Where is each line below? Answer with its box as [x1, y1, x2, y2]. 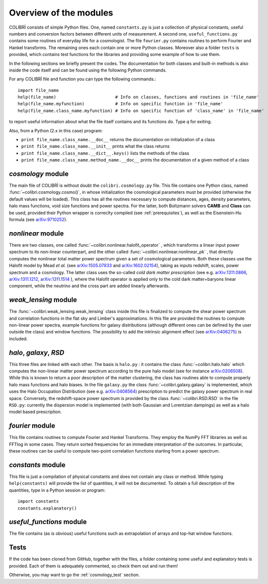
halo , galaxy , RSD [9, 348, 64, 357]
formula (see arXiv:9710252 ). [9, 217, 68, 222]
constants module [9, 460, 66, 469]
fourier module [9, 421, 56, 430]
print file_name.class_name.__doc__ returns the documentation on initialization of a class [21, 137, 215, 143]
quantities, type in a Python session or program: [9, 487, 106, 493]
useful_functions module [9, 518, 87, 526]
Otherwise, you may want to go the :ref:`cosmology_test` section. [9, 572, 140, 578]
